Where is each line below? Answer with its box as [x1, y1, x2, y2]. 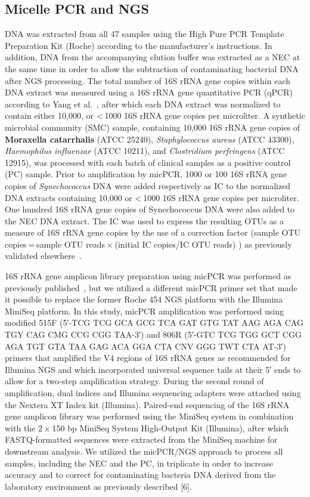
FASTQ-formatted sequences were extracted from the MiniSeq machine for [5, 433, 278, 446]
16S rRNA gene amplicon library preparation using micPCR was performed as [5, 270, 292, 282]
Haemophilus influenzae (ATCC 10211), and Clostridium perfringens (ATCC [5, 144, 285, 157]
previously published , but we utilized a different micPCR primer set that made [5, 281, 297, 294]
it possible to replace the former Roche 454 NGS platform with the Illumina [5, 293, 283, 305]
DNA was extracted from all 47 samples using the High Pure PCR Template [5, 27, 284, 40]
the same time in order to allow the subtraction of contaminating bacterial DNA [5, 62, 299, 75]
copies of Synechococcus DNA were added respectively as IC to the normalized [5, 179, 291, 192]
